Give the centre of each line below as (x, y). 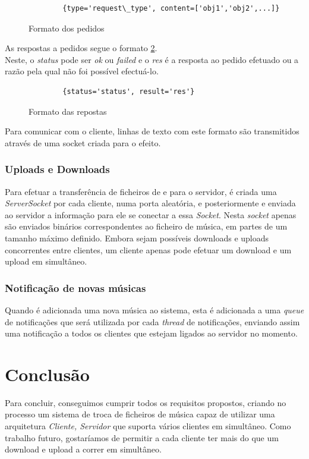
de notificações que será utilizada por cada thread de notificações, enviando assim (152, 321)
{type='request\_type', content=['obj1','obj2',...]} (171, 8)
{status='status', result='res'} (129, 91)
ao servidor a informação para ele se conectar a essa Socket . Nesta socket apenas (151, 214)
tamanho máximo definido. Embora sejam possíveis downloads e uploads (137, 238)
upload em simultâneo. (46, 261)
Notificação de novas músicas (75, 287)
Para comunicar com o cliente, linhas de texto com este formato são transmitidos (152, 131)
